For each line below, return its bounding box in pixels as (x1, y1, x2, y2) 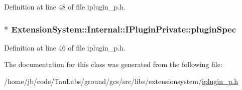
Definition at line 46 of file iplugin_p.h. (4, 42, 126, 52)
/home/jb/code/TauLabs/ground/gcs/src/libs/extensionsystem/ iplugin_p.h (4, 76, 238, 86)
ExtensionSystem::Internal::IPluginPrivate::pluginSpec (11, 22, 236, 35)
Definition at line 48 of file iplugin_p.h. (4, 1, 126, 11)
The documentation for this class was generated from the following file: (4, 59, 222, 69)
